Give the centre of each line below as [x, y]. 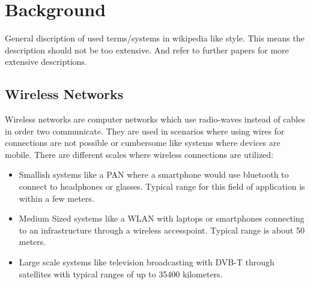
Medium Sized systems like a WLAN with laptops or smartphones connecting [162, 218]
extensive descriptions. [46, 62]
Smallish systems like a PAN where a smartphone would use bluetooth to [154, 174]
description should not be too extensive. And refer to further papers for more [147, 50]
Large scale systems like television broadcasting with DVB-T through [147, 262]
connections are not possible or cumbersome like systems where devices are [143, 143]
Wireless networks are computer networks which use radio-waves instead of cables [155, 119]
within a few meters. [56, 198]
